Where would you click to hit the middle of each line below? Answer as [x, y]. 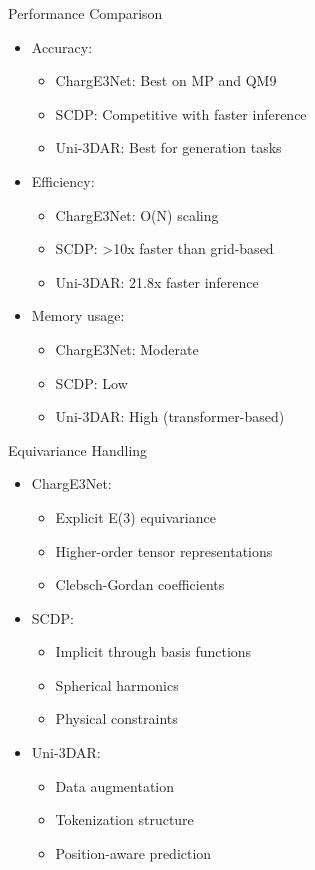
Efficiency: [63, 180]
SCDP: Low [91, 382]
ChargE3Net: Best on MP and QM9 [166, 80]
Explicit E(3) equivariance [135, 516]
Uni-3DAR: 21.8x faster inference [157, 281]
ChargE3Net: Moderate [127, 348]
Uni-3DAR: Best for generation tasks [168, 147]
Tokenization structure [124, 819]
